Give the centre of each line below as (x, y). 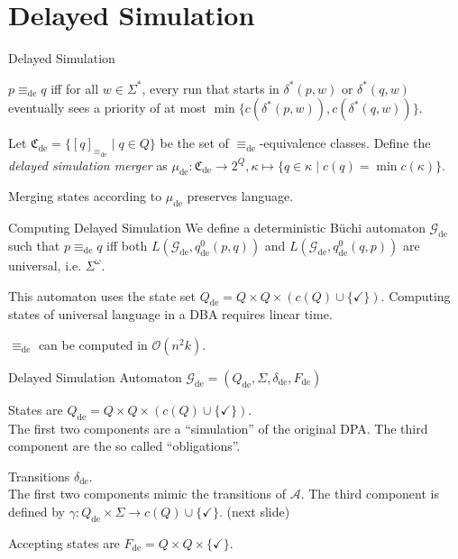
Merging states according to (85, 196)
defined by (37, 512)
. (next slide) (254, 512)
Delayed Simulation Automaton (95, 376)
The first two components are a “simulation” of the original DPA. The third (218, 428)
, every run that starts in (211, 88)
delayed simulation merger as (88, 165)
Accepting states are (64, 542)
